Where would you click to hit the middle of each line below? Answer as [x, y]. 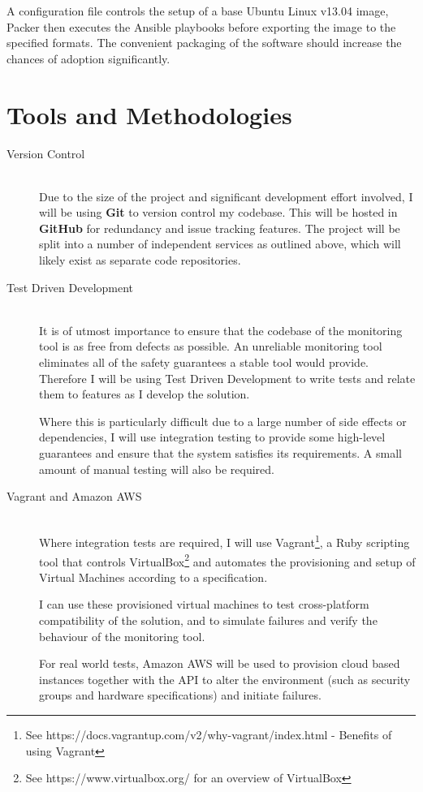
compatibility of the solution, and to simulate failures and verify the [208, 620]
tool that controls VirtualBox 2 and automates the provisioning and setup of [227, 560]
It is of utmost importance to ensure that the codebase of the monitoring [221, 330]
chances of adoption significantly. [88, 58]
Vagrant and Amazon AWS [74, 496]
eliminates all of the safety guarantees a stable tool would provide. [204, 362]
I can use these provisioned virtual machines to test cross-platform [204, 604]
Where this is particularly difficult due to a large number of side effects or [223, 421]
